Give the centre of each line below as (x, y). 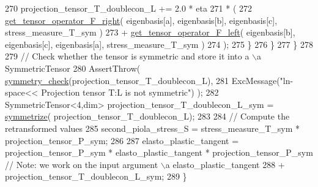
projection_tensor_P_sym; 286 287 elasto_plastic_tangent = (122, 140)
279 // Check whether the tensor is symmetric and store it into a (127, 56)
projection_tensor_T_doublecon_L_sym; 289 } (96, 176)
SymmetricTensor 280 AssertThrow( (73, 68)
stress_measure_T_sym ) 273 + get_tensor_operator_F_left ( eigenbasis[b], (150, 32)
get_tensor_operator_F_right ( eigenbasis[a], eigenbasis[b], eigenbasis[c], (141, 20)
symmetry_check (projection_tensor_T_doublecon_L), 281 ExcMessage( (142, 80)
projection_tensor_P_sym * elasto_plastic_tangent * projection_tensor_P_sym (159, 152)
